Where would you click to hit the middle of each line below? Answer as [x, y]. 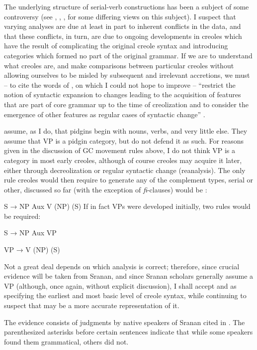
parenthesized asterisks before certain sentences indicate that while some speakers [128, 332]
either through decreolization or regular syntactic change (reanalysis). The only [125, 170]
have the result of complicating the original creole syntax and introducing [116, 46]
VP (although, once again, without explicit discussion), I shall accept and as [120, 285]
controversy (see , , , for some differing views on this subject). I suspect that [120, 16]
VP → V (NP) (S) [32, 250]
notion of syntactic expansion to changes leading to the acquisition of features [123, 94]
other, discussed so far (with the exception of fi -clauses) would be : [106, 189]
